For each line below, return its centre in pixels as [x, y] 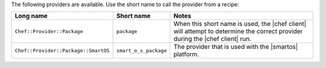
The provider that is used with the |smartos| [236, 47]
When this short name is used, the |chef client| [240, 24]
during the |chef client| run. [213, 39]
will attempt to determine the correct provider [238, 31]
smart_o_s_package [142, 50]
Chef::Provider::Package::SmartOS [62, 50]
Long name [31, 16]
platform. [186, 54]
